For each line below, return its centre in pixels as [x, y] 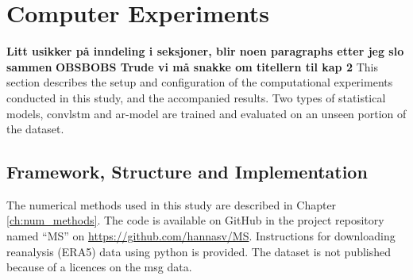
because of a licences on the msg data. [99, 267]
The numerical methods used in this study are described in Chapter [172, 204]
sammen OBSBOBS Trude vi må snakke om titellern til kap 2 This [192, 66]
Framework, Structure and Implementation [187, 172]
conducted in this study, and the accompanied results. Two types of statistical [196, 97]
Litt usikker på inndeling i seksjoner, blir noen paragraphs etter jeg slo [205, 51]
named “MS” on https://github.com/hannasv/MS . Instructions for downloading [201, 236]
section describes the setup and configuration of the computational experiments [200, 82]
